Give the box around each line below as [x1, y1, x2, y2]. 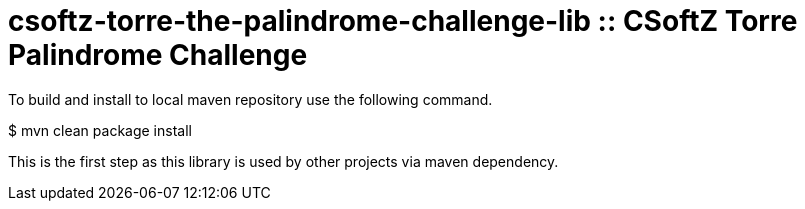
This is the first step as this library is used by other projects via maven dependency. [8, 152, 559, 170]
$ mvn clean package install [8, 121, 192, 139]
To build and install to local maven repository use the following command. [8, 90, 493, 108]
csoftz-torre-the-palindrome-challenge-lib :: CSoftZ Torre [8, 4, 798, 38]
